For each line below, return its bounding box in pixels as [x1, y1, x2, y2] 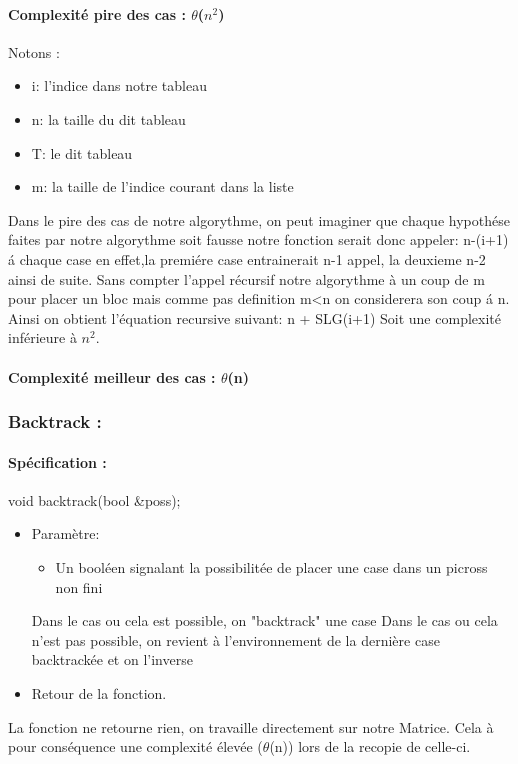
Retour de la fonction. [31, 682, 167, 703]
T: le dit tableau [31, 142, 133, 163]
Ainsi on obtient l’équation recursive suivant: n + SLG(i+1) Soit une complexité [8, 307, 501, 328]
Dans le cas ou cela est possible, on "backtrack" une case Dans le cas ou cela [31, 610, 498, 631]
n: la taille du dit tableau [31, 108, 186, 129]
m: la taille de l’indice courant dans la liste [31, 176, 294, 197]
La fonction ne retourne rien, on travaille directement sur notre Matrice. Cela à [8, 716, 494, 737]
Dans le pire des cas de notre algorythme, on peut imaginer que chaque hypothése [8, 209, 510, 230]
